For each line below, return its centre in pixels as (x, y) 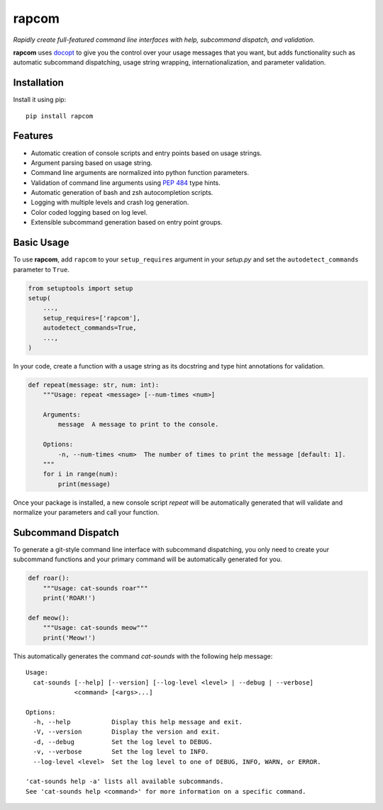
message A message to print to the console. (138, 424)
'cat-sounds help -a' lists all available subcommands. (125, 782)
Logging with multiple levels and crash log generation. (110, 203)
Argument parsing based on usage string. (91, 162)
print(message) (84, 484)
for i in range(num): (81, 474)
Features (33, 136)
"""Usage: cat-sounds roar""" (95, 588)
